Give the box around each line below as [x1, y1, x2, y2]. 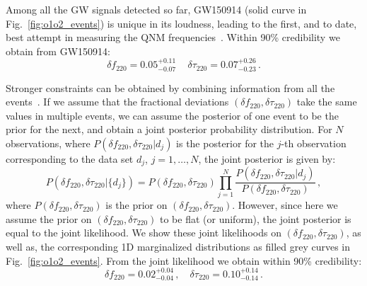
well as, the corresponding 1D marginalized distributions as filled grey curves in [6, 239, 351, 253]
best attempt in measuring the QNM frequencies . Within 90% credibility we [6, 30, 340, 45]
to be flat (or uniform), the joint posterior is [160, 211, 351, 226]
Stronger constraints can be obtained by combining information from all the [6, 80, 335, 95]
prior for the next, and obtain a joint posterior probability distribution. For [6, 122, 332, 137]
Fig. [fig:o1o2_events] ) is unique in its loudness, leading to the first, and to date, [6, 16, 357, 30]
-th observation [281, 135, 346, 150]
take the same [296, 94, 357, 109]
